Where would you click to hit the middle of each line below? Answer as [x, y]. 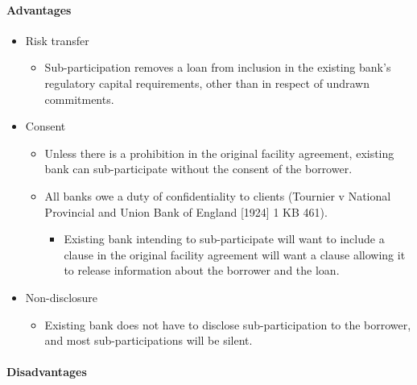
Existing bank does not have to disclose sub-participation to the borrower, [228, 324]
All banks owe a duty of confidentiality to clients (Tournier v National [218, 195]
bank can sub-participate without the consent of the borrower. [198, 169]
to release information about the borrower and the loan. [202, 270]
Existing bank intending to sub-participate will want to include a [224, 239]
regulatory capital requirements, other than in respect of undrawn [207, 83]
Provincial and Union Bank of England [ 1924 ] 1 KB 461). [186, 211]
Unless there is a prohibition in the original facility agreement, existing [219, 153]
